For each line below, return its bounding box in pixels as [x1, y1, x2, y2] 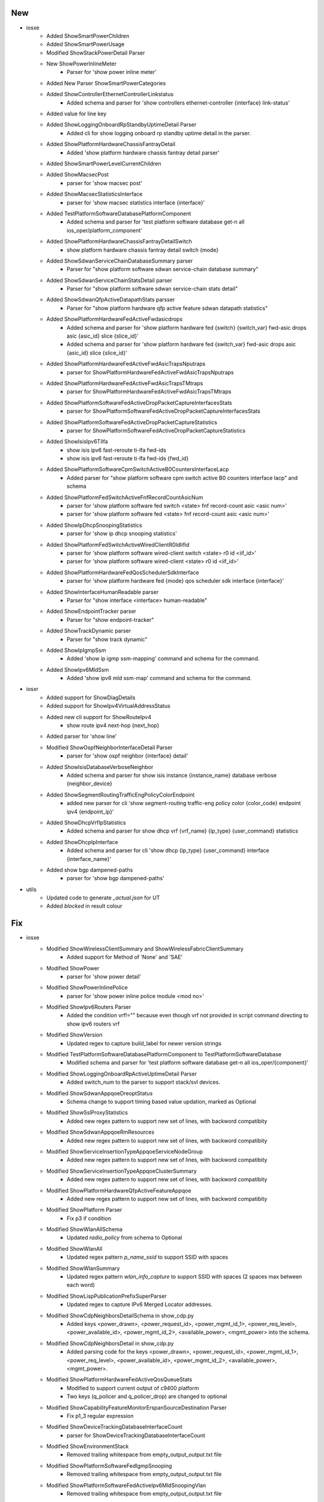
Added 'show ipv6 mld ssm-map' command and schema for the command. [67, 675, 252, 682]
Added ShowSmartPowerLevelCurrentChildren [46, 160, 161, 167]
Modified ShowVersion [46, 1031, 103, 1039]
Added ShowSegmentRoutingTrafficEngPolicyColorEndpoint [46, 791, 195, 798]
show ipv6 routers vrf [67, 1020, 120, 1027]
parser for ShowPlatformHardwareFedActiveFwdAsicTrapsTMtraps [67, 388, 232, 395]
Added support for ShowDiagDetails [46, 694, 136, 701]
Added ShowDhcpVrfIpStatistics [46, 819, 126, 826]
